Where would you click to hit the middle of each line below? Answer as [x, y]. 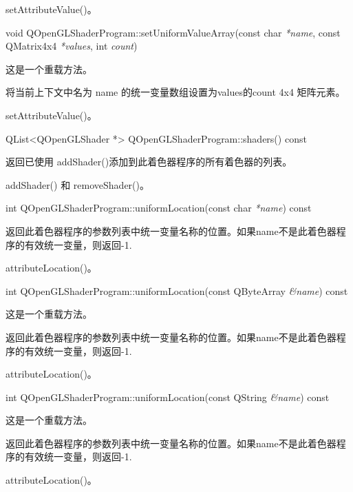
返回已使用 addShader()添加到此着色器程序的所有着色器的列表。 [149, 162]
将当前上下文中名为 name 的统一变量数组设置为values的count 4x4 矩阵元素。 [175, 92]
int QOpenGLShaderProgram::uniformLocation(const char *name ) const [159, 208]
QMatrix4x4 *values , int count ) [72, 46]
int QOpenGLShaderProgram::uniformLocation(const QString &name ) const [168, 397]
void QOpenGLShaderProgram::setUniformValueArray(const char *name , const [173, 32]
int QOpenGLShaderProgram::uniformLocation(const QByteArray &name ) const [177, 290]
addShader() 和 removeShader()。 [77, 184]
